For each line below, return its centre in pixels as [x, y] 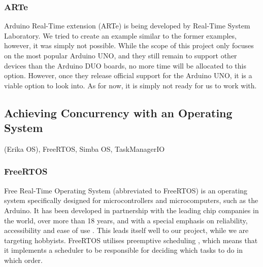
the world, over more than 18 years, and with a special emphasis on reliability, [126, 220]
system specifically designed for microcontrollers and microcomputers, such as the [131, 200]
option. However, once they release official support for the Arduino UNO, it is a [128, 75]
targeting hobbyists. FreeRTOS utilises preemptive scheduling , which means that [131, 240]
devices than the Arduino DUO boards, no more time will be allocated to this [125, 65]
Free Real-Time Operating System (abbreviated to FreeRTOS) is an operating [126, 190]
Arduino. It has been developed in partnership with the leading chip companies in [131, 210]
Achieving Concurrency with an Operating [118, 112]
